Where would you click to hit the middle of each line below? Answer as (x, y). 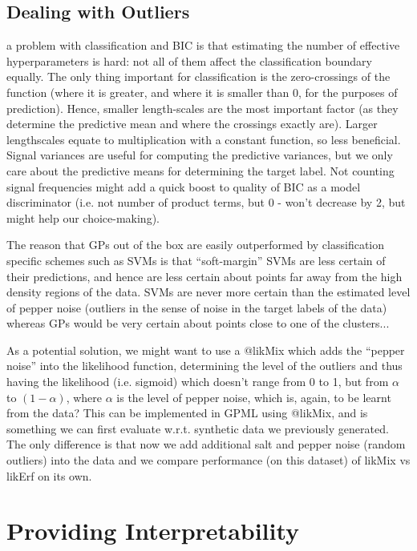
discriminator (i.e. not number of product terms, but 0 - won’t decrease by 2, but (206, 202)
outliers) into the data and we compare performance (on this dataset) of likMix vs (208, 460)
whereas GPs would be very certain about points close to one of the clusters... (198, 323)
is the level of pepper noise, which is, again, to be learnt (254, 397)
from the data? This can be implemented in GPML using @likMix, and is (187, 413)
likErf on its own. (49, 475)
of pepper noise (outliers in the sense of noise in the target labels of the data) (197, 307)
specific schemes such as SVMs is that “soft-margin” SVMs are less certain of (196, 260)
